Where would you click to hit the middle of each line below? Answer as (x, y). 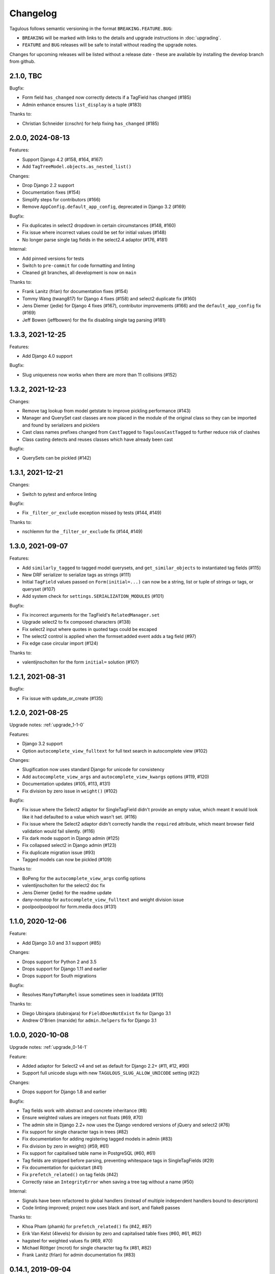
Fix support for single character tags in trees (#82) (75, 1132)
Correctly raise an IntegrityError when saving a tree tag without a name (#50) (108, 1182)
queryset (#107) (39, 589)
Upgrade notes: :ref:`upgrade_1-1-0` (47, 725)
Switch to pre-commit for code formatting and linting (78, 266)
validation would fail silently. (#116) (59, 831)
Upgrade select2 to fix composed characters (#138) (76, 622)
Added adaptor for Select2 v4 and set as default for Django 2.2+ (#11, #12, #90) (106, 1066)
